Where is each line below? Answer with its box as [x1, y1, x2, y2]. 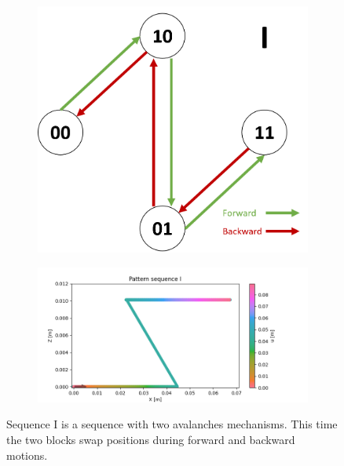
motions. [6, 446, 48, 463]
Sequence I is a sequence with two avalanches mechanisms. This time [6, 416, 338, 432]
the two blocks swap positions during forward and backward [6, 431, 295, 447]
